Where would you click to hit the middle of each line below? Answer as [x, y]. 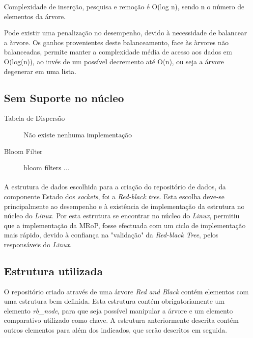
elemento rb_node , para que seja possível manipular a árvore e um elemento [118, 310]
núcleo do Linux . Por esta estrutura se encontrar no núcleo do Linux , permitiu [122, 216]
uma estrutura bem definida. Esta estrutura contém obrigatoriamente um [114, 301]
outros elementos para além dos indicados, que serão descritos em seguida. [116, 330]
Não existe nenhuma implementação [78, 134]
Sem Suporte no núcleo [64, 97]
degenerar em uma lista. [40, 71]
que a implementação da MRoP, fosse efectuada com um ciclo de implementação [125, 225]
